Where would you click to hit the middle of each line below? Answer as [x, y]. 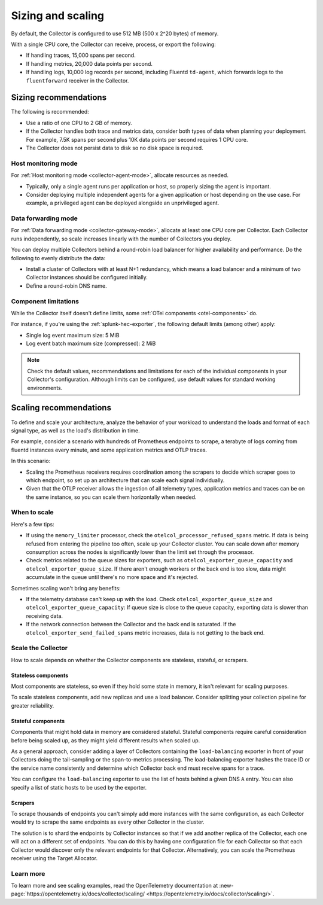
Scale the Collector [39, 648]
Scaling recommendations [61, 408]
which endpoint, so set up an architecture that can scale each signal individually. [125, 480]
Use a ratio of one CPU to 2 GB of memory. [79, 123]
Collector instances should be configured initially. [87, 278]
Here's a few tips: [33, 524]
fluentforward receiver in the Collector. [77, 80]
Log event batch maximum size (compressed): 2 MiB [91, 343]
